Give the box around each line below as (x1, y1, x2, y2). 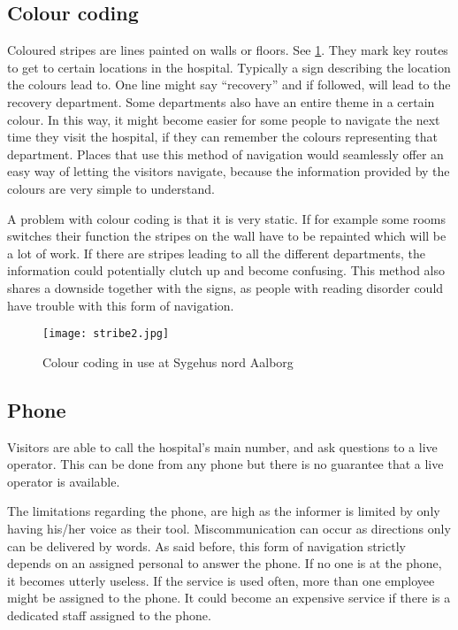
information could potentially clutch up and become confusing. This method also (7, 261, 445, 280)
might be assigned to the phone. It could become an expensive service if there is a (7, 588, 451, 607)
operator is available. (7, 472, 120, 490)
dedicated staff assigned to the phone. (7, 605, 211, 624)
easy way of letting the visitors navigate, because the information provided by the (7, 162, 450, 181)
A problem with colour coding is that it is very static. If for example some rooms (7, 209, 446, 227)
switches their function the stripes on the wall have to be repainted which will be (7, 227, 447, 245)
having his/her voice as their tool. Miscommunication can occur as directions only (7, 519, 451, 537)
